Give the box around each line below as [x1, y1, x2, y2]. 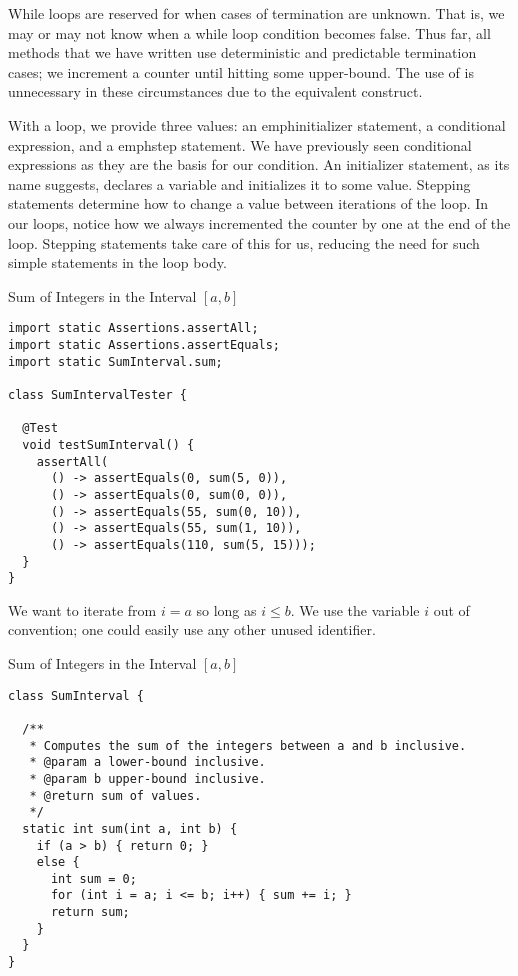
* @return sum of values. [29, 788, 202, 803]
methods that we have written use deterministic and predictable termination [8, 42, 477, 63]
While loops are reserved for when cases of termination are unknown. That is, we [8, 3, 505, 23]
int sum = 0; [50, 871, 137, 886]
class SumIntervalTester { [8, 387, 187, 402]
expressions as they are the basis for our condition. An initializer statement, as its [8, 154, 510, 175]
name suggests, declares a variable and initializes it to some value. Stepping [8, 173, 471, 194]
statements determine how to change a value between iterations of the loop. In [8, 193, 489, 214]
